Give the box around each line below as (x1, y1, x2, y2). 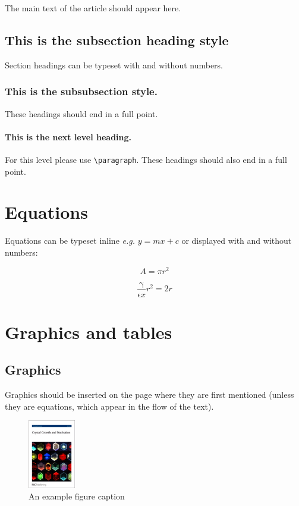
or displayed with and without (181, 234, 292, 247)
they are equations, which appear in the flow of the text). (5, 400, 214, 412)
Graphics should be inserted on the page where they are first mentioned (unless (5, 388, 294, 401)
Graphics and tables (5, 319, 172, 344)
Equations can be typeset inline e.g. (5, 234, 136, 247)
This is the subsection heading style (5, 30, 229, 49)
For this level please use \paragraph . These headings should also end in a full (5, 153, 287, 165)
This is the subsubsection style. (5, 84, 158, 99)
